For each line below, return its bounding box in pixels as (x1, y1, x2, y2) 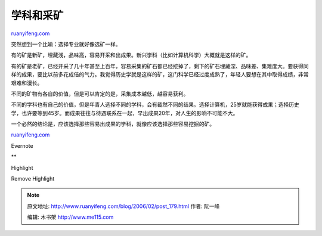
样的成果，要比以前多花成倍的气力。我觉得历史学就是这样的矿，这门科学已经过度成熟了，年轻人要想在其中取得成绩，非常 (11, 71, 309, 78)
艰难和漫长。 (11, 79, 43, 86)
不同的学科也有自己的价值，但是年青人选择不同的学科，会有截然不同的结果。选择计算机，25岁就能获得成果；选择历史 (11, 101, 299, 108)
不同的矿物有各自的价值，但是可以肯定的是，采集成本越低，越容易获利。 (11, 90, 189, 97)
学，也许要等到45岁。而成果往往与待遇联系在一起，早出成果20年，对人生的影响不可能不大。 (11, 109, 239, 116)
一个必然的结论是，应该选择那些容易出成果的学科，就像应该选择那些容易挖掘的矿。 (11, 120, 215, 128)
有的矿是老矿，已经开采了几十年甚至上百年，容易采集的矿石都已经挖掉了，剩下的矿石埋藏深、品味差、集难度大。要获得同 (11, 63, 309, 70)
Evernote (11, 142, 33, 149)
